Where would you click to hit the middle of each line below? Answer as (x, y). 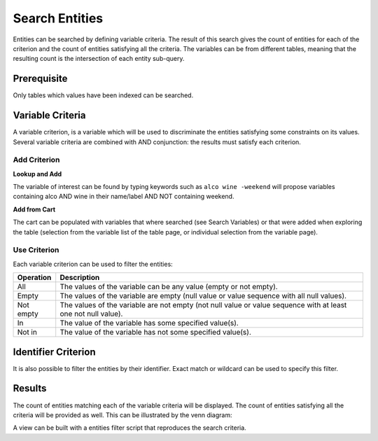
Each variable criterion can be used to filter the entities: (93, 264)
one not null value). (91, 314)
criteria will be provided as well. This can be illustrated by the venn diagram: (122, 415)
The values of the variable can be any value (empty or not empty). (169, 287)
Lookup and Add (37, 174)
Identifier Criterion (54, 352)
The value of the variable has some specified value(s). (149, 323)
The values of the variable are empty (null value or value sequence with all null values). (203, 296)
